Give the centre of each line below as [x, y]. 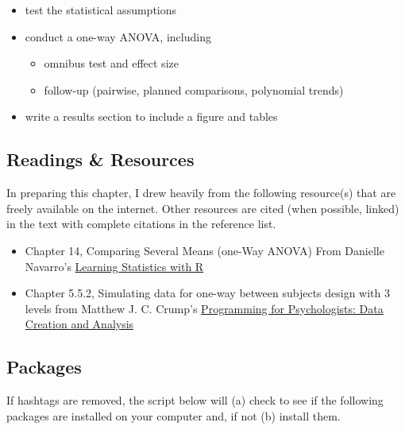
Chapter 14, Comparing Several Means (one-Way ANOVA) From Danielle [204, 250]
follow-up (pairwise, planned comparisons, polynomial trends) [194, 89]
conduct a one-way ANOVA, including [118, 36]
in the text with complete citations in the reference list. [141, 224]
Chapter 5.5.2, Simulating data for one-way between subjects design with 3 [207, 293]
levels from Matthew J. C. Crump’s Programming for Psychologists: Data [204, 308]
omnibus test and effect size [111, 63]
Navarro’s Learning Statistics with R [114, 266]
